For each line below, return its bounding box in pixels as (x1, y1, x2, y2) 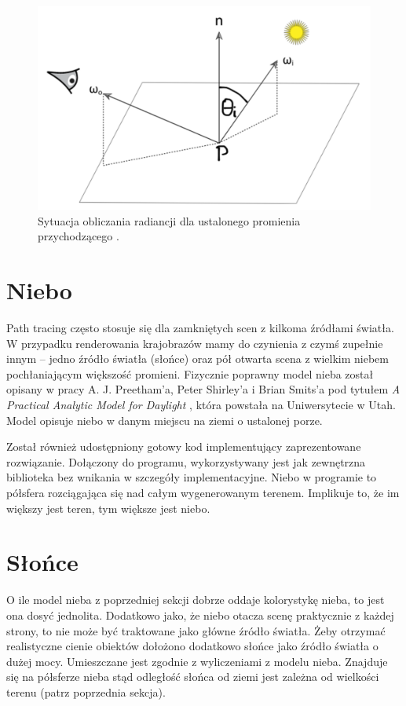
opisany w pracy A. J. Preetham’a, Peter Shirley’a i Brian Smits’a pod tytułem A (6, 381, 401, 397)
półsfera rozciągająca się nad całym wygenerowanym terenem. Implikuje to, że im (6, 485, 400, 501)
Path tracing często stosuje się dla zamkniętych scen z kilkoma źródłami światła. (6, 320, 394, 336)
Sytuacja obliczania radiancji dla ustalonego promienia (38, 212, 301, 229)
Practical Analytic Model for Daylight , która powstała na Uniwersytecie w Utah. (6, 397, 396, 413)
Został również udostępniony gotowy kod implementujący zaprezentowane (6, 438, 361, 455)
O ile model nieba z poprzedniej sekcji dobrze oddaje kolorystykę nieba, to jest (6, 591, 385, 608)
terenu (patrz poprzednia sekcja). (6, 683, 166, 700)
